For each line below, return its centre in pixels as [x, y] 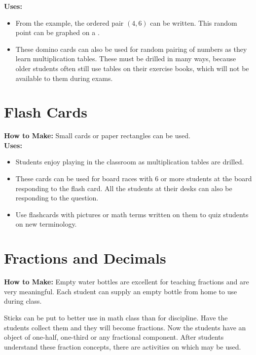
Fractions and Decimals [85, 258]
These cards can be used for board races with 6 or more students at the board [134, 178]
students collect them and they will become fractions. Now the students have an [125, 327]
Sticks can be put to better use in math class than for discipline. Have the [116, 317]
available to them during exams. [64, 78]
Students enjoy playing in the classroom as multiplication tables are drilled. [130, 162]
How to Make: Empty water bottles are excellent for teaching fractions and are [127, 282]
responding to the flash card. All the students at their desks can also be [124, 188]
